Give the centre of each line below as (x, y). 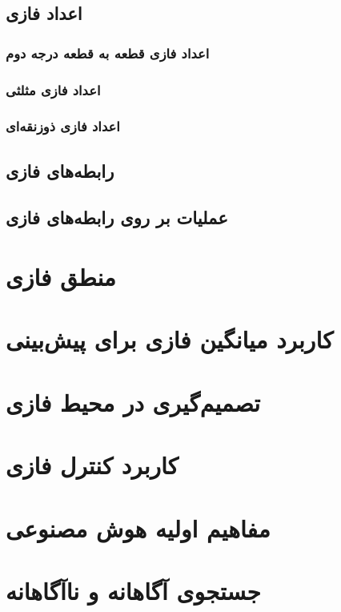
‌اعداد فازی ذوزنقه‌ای (63, 126)
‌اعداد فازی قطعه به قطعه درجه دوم (108, 52)
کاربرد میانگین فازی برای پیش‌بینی (170, 339)
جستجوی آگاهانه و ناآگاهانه (133, 590)
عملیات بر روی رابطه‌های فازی (117, 217)
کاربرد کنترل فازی (92, 465)
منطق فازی (61, 277)
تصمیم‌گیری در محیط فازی (133, 402)
